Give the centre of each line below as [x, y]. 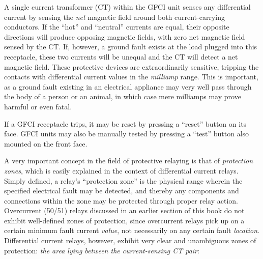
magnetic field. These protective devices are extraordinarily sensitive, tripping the [131, 66]
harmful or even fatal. [38, 106]
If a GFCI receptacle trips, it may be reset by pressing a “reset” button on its [125, 123]
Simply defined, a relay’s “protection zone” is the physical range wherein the [123, 180]
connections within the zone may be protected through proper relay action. [121, 200]
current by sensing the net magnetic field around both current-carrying [114, 17]
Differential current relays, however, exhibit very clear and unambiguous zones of [130, 240]
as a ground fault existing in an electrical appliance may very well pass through [128, 86]
